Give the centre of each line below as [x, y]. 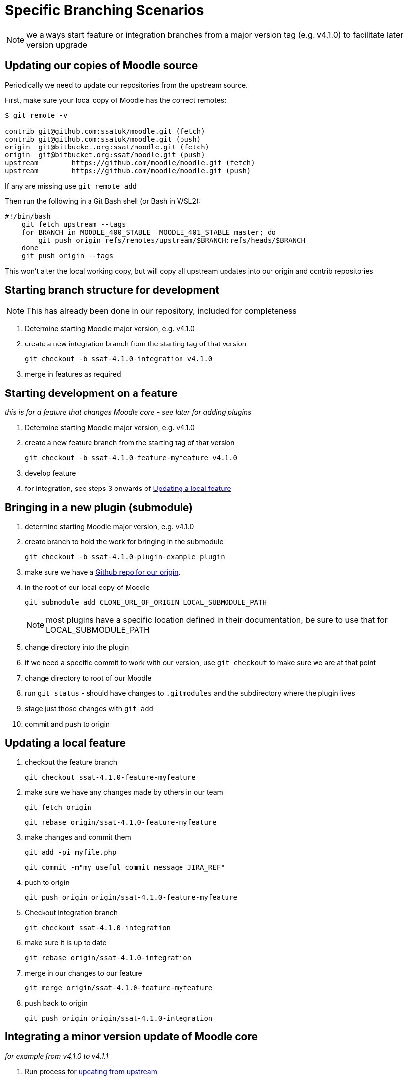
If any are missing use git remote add [71, 186]
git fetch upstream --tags [74, 224]
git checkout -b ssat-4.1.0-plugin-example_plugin [125, 557]
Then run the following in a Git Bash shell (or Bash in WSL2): [103, 201]
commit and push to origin [68, 724]
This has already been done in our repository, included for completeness [161, 311]
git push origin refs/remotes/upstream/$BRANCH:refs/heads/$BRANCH [172, 240]
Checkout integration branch [71, 912]
